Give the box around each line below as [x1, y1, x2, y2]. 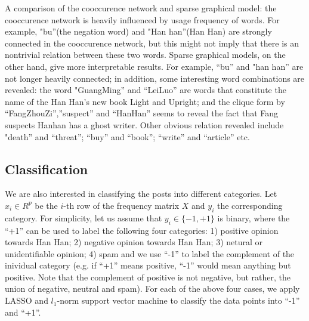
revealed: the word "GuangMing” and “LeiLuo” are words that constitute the [5, 84, 286, 96]
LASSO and [5, 294, 48, 307]
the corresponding [217, 199, 283, 211]
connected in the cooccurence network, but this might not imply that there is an [5, 36, 299, 49]
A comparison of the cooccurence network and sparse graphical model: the [5, 2, 277, 14]
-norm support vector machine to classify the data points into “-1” [57, 294, 300, 307]
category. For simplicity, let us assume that [5, 211, 162, 224]
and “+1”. [5, 305, 41, 318]
